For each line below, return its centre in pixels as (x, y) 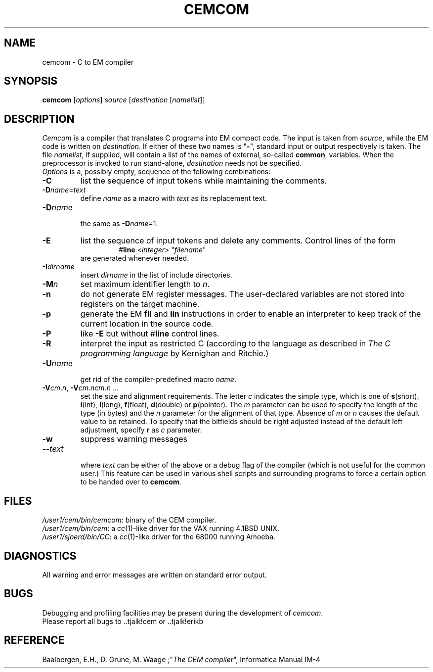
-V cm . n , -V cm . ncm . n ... (80, 388)
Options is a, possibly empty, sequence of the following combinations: (156, 172)
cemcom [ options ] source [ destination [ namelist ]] (124, 100)
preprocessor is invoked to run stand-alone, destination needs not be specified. (172, 163)
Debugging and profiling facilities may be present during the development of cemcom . (183, 613)
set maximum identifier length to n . (145, 284)
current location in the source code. (147, 324)
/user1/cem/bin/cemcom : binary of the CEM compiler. (129, 520)
